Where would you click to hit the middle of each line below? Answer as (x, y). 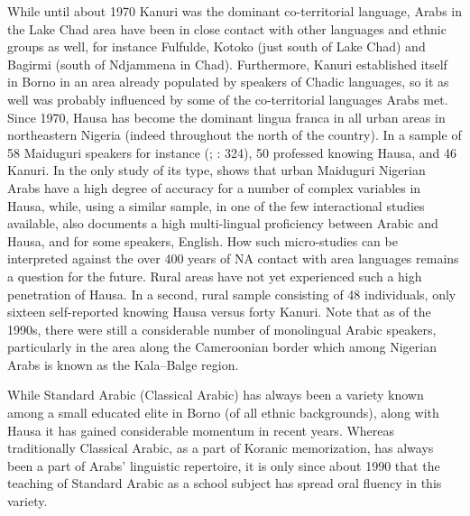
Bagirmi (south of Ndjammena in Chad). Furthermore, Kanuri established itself (227, 64)
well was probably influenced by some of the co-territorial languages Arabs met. (228, 99)
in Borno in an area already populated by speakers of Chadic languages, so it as (228, 82)
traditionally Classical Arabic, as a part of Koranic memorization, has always (221, 448)
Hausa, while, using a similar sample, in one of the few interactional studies (216, 205)
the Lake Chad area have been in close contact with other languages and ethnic (227, 28)
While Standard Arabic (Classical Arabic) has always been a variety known (216, 395)
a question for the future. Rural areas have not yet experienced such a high (215, 276)
